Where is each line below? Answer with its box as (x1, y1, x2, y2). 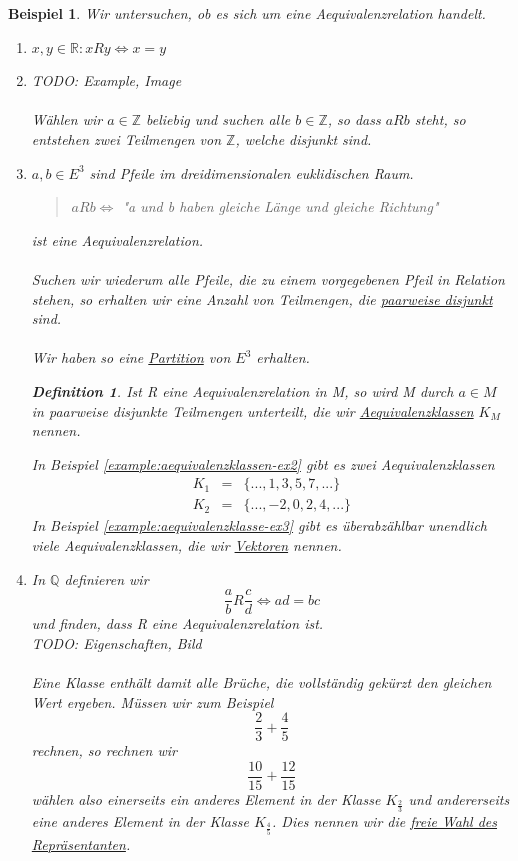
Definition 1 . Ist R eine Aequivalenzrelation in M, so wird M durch (31, 380, 454, 401)
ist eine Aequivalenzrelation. (31, 229, 204, 250)
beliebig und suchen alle (146, 109, 291, 130)
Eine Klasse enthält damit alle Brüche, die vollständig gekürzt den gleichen (31, 671, 492, 692)
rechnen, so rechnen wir (31, 740, 177, 761)
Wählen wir (31, 109, 103, 130)
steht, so (414, 109, 466, 130)
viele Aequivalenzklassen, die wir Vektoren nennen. (31, 534, 342, 555)
